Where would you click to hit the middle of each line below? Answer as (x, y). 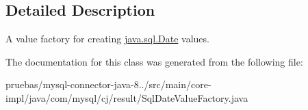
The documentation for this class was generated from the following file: (154, 61)
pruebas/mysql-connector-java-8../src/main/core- (108, 84)
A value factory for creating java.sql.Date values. (107, 39)
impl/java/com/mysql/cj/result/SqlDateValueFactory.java (127, 97)
